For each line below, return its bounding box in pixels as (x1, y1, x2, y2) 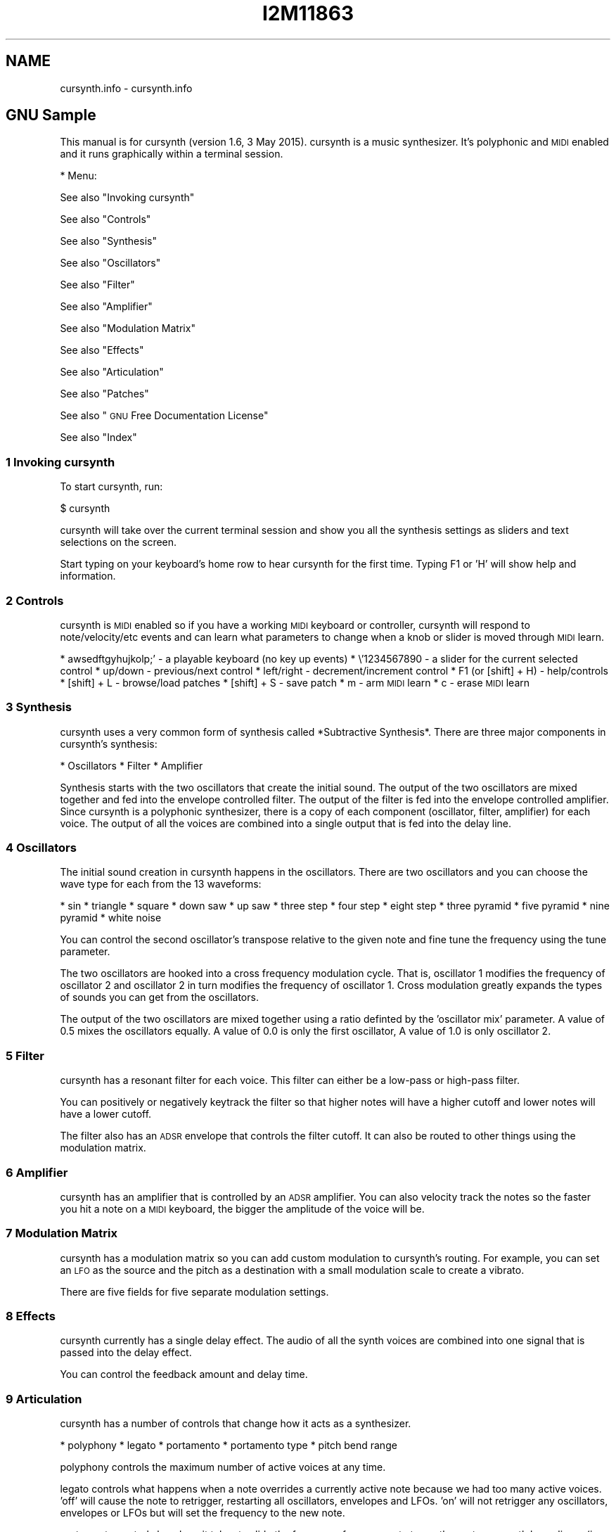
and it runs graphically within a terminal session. (60, 148, 283, 160)
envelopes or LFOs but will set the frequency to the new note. (60, 1507, 345, 1519)
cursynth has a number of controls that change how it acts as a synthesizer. (60, 1417, 411, 1430)
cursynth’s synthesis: (60, 737, 158, 750)
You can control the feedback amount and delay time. (60, 1368, 308, 1381)
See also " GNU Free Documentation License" (60, 409, 269, 422)
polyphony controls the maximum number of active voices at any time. (60, 1461, 386, 1474)
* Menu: (60, 170, 97, 182)
